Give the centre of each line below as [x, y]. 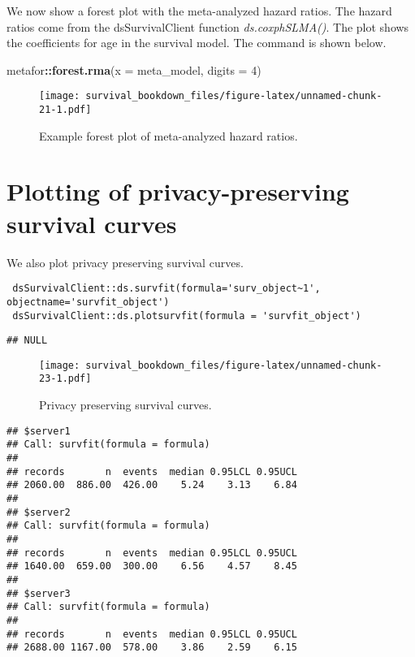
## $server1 [39, 431]
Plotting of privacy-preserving [178, 191]
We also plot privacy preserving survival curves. [125, 262]
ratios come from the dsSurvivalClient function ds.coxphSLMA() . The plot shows [208, 26]
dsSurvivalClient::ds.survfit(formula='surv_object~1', [166, 289]
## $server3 [39, 593]
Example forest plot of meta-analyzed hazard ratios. [169, 135]
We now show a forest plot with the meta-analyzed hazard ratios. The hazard [199, 11]
